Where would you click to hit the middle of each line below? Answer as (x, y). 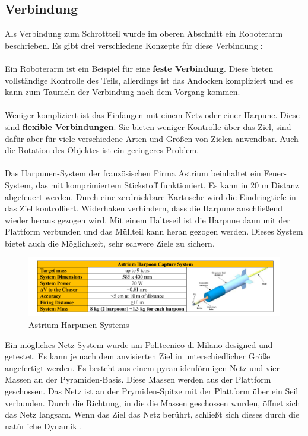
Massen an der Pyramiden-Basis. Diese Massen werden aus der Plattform (138, 379)
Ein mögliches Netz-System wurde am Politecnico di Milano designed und (139, 344)
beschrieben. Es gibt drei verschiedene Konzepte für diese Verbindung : (134, 45)
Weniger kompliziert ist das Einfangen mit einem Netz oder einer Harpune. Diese (152, 115)
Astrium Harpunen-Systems (79, 325)
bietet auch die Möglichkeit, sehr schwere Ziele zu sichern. (110, 243)
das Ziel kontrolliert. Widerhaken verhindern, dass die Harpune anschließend (144, 208)
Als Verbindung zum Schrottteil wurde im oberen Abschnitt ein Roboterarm (144, 34)
